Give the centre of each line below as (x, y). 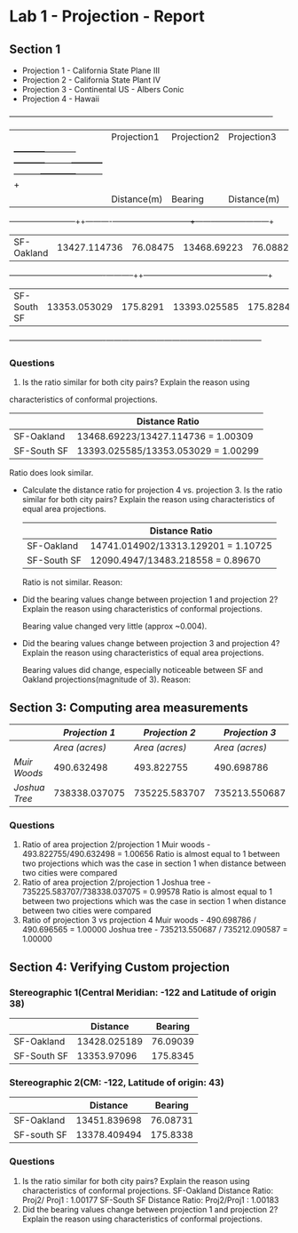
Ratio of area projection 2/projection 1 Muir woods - (116, 845)
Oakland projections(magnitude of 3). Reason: (106, 680)
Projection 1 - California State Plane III (91, 70)
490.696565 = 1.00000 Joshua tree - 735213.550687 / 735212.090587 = (155, 930)
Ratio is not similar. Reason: (72, 582)
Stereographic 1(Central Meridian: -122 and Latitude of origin (143, 992)
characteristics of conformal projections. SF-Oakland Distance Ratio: (147, 1190)
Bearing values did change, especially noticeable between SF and (142, 670)
